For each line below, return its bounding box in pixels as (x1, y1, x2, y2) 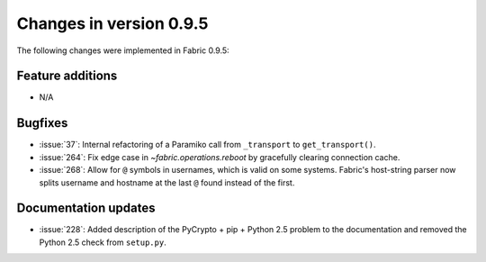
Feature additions (16, 68, 118, 84)
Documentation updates (16, 201, 157, 216)
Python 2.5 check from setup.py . (39, 237, 166, 248)
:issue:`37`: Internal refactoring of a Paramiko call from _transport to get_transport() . (39, 140, 376, 150)
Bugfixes (16, 115, 68, 131)
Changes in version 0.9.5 (16, 14, 209, 33)
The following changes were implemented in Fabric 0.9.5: (16, 45, 229, 56)
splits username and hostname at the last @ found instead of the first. (39, 176, 295, 188)
